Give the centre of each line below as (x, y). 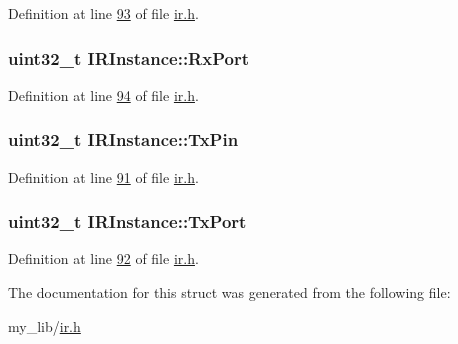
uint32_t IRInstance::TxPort (127, 221)
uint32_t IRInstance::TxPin (123, 139)
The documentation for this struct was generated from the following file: (229, 292)
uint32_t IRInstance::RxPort (128, 57)
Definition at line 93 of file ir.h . (103, 13)
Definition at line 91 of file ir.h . (103, 176)
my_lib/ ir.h (44, 325)
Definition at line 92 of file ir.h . (103, 258)
